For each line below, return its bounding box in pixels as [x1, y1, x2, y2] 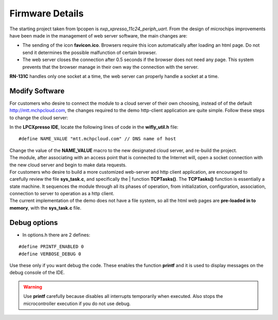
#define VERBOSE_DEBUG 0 [19, 251, 81, 257]
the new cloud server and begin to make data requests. [9, 162, 127, 168]
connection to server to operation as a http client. [9, 191, 114, 197]
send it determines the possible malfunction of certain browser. [22, 49, 157, 55]
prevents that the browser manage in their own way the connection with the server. [22, 64, 199, 70]
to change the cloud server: [9, 115, 68, 121]
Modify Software [9, 86, 65, 95]
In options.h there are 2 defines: [22, 232, 91, 238]
